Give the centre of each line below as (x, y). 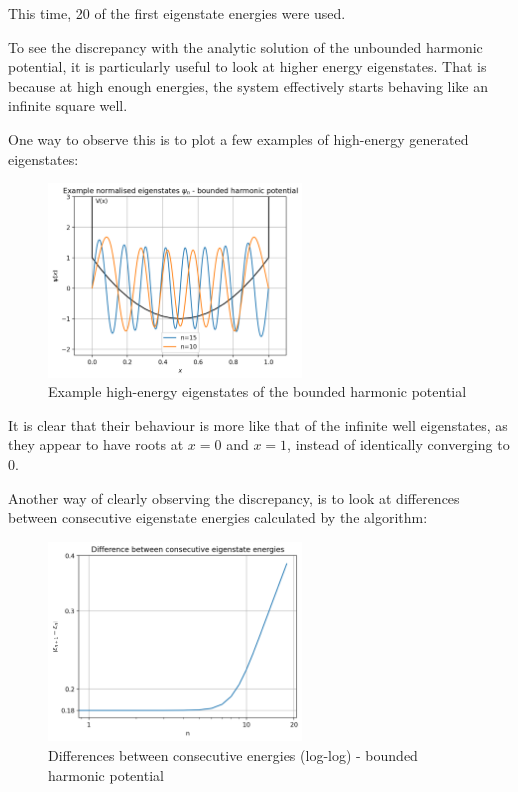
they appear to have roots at (96, 444)
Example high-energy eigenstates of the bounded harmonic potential (257, 391)
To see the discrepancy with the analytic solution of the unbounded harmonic (245, 46)
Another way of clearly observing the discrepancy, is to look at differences (234, 497)
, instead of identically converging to (398, 444)
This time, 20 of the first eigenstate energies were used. (177, 13)
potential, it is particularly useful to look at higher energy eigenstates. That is (247, 66)
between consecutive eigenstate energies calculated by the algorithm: (218, 517)
